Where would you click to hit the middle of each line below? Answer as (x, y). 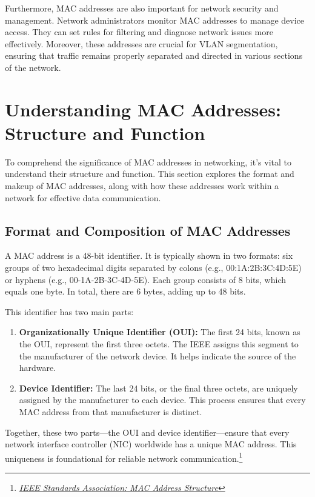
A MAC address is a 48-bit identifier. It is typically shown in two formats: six (149, 255)
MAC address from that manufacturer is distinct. (111, 411)
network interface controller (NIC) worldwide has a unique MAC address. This (151, 444)
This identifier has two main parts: (69, 311)
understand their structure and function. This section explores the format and (150, 174)
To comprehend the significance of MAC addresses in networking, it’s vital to (148, 162)
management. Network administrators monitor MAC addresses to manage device (155, 20)
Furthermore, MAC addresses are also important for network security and (142, 8)
